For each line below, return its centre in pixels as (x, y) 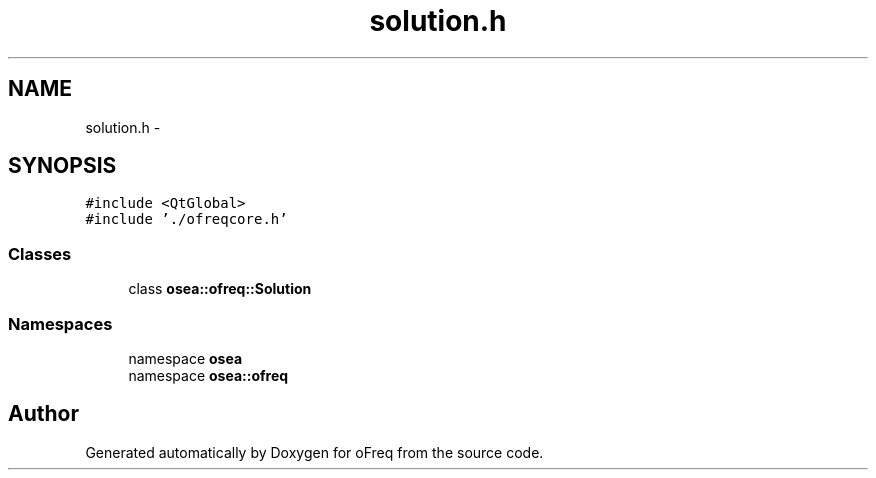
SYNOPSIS (62, 166)
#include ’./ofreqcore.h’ (186, 219)
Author (43, 414)
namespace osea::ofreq (208, 375)
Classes (40, 253)
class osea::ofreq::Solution (220, 289)
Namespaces (60, 323)
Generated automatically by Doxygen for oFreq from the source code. (314, 452)
